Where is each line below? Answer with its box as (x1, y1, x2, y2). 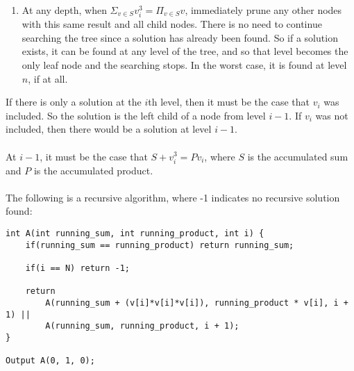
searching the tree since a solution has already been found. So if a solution (22, 30, 338, 44)
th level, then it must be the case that (148, 94, 310, 109)
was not (315, 108, 348, 122)
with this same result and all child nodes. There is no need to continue (22, 17, 322, 31)
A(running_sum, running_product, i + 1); (45, 321, 239, 331)
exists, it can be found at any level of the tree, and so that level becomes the (22, 44, 348, 58)
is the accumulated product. (33, 163, 153, 177)
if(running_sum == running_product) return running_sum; (25, 240, 294, 250)
